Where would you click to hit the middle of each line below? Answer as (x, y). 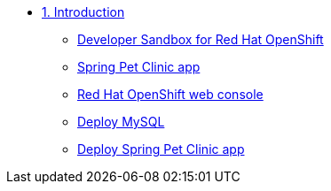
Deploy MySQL (121, 122)
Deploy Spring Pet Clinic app (161, 149)
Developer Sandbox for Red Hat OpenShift (201, 39)
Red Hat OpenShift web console (170, 94)
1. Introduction (83, 12)
